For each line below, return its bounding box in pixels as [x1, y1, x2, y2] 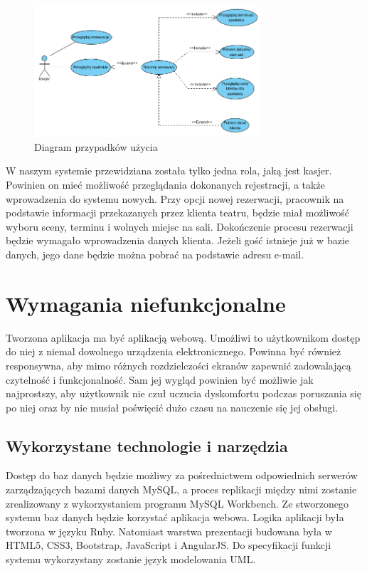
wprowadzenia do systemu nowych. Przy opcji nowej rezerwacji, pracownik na [6, 191, 344, 206]
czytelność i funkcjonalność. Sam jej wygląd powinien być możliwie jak [6, 372, 314, 387]
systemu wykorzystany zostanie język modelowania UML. [6, 552, 256, 567]
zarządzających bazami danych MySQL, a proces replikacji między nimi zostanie [6, 482, 357, 497]
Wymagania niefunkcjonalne [6, 288, 286, 318]
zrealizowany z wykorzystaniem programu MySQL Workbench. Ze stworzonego [6, 496, 349, 510]
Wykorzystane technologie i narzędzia [6, 434, 288, 456]
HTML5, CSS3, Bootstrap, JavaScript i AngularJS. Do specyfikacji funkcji [6, 538, 331, 552]
